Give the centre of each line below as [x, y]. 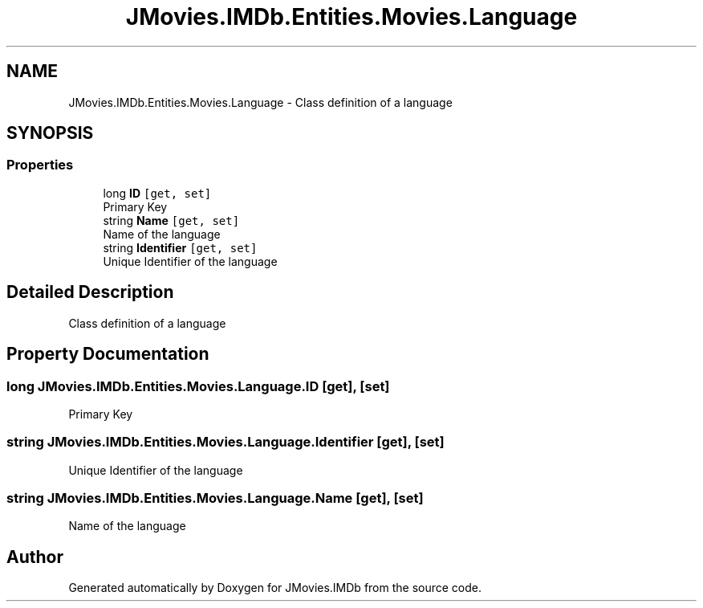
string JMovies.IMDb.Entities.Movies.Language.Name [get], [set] [215, 498]
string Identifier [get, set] [180, 247]
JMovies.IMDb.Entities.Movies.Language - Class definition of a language [260, 102]
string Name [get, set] [171, 220]
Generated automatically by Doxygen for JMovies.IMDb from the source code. [275, 588]
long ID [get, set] [157, 193]
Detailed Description [90, 292]
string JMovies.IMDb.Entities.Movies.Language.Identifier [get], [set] [226, 442]
